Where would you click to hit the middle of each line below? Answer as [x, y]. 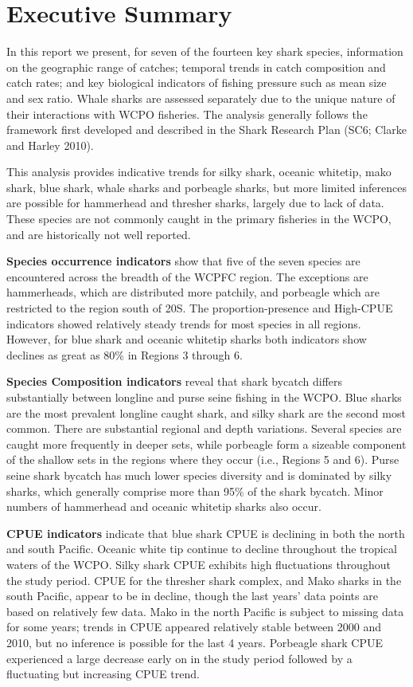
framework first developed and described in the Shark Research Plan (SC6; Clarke [206, 130]
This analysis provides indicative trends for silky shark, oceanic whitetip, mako [199, 172]
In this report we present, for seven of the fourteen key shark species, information [205, 51]
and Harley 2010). [50, 145]
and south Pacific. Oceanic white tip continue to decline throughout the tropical [202, 549]
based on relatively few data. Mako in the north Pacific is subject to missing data [205, 611]
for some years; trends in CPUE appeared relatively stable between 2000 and [194, 627]
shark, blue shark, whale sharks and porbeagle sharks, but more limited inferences [206, 187]
